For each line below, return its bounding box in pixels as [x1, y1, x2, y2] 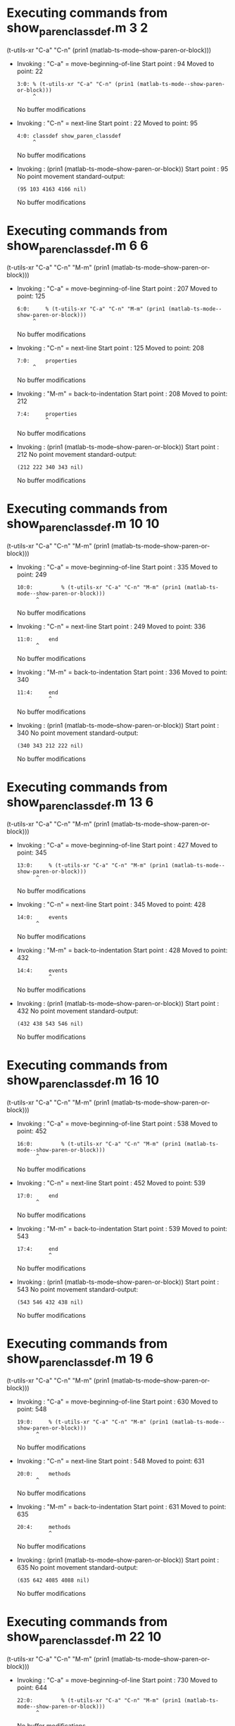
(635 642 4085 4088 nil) [16, 1577, 90, 1585]
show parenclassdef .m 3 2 [6, 20, 148, 38]
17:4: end [16, 1245, 58, 1252]
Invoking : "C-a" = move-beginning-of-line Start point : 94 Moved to [16, 59, 215, 68]
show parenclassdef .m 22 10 [6, 1629, 162, 1647]
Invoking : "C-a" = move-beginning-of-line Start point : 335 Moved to [16, 562, 218, 571]
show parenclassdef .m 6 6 [6, 237, 148, 256]
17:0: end [16, 1192, 58, 1199]
